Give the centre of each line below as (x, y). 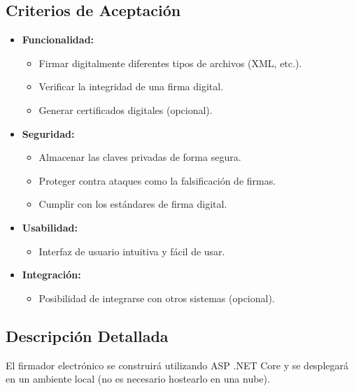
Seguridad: (48, 133)
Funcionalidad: (58, 40)
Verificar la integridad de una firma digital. (131, 86)
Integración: (51, 275)
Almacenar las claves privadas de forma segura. (140, 157)
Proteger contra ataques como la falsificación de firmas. (157, 180)
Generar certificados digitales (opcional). (126, 109)
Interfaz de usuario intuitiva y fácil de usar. (132, 251)
